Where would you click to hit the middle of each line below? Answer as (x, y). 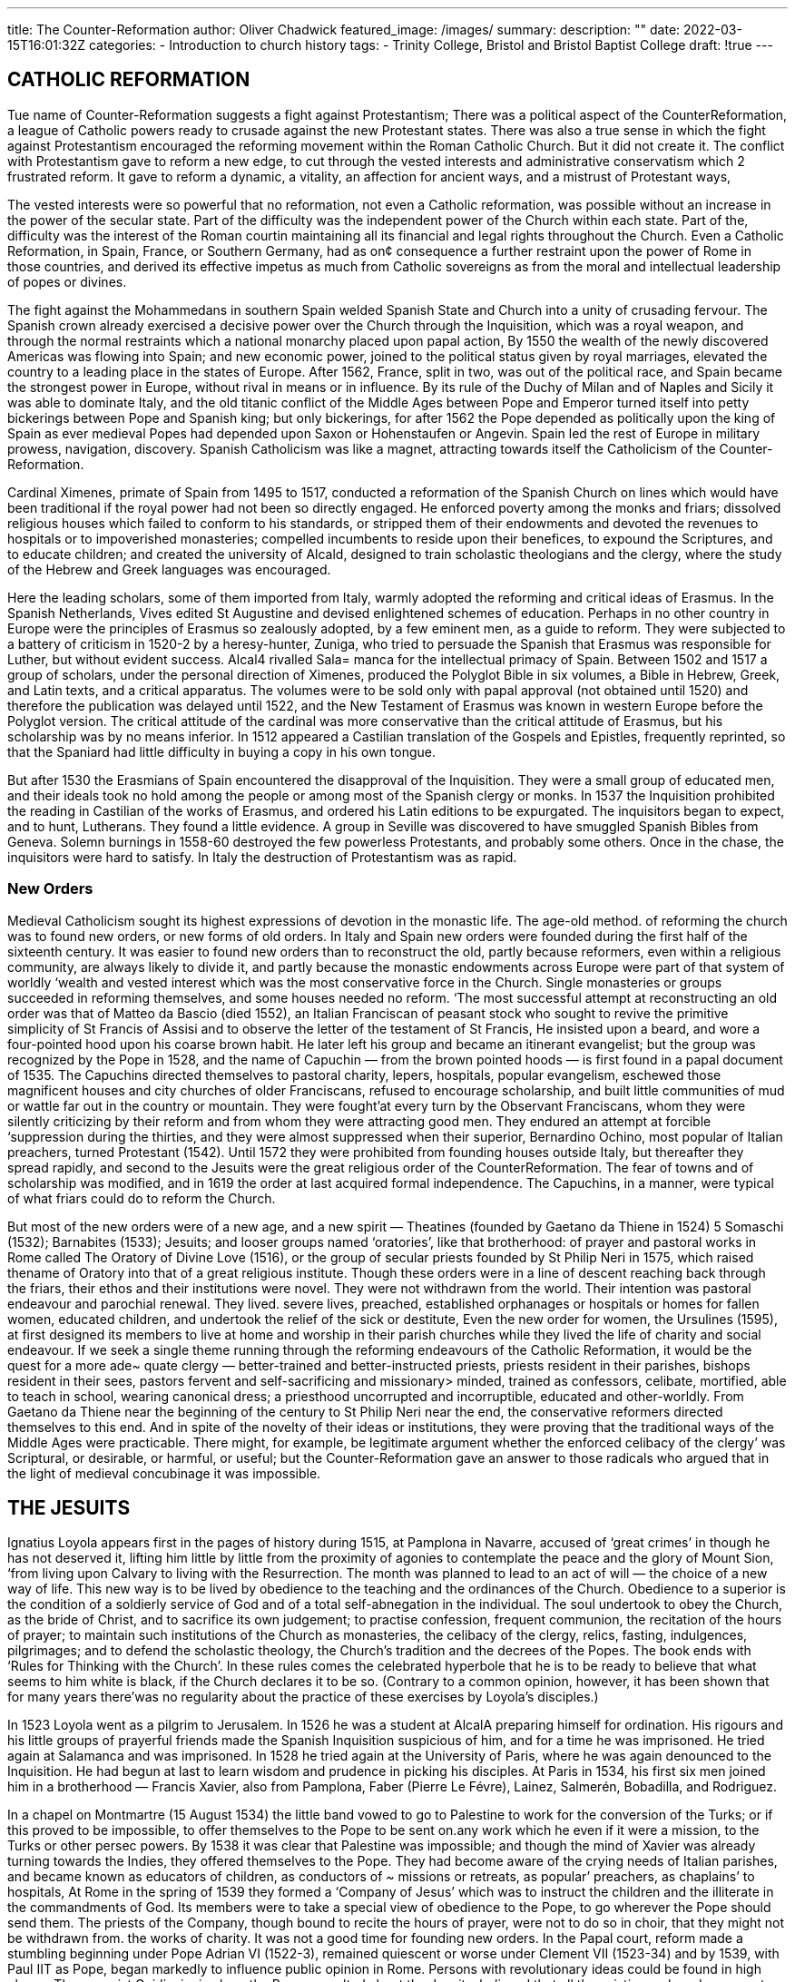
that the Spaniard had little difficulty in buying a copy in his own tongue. (221, 751)
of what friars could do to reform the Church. (142, 1198)
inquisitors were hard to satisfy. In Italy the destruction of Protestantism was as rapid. (262, 857)
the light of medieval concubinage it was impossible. (164, 1473)
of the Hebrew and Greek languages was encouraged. (169, 569)
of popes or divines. (67, 281)
